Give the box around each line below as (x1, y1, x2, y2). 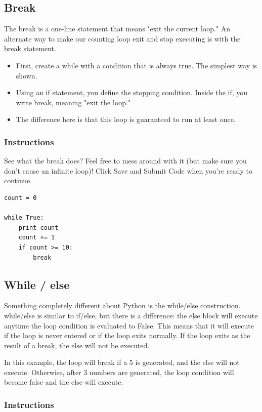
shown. (16, 70, 37, 80)
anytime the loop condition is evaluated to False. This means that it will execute (4, 320, 254, 331)
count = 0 (4, 194, 37, 201)
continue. (4, 175, 32, 186)
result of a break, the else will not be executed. (4, 340, 150, 350)
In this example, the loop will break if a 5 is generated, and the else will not (4, 357, 240, 367)
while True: (4, 214, 44, 222)
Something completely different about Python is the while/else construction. (4, 300, 241, 311)
